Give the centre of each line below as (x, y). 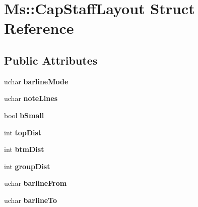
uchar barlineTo (31, 200)
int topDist (23, 132)
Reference (39, 28)
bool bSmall (24, 115)
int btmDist (24, 149)
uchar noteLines (31, 98)
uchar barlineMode (36, 81)
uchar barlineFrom (36, 183)
